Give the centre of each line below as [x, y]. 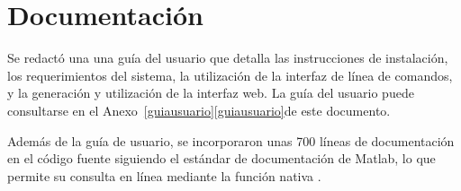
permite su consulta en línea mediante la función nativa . [164, 175]
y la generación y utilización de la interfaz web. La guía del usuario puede [211, 93]
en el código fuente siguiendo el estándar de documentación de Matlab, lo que [221, 158]
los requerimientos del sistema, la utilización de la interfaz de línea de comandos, [230, 75]
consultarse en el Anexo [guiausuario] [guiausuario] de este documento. [199, 110]
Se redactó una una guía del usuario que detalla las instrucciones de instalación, [228, 58]
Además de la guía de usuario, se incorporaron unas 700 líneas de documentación [231, 140]
